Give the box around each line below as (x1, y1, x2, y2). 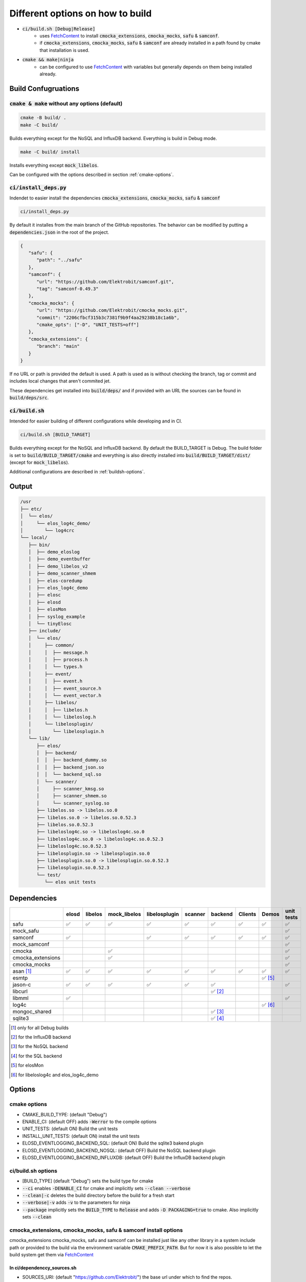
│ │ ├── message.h (28, 649, 88, 655)
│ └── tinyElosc (28, 621, 72, 627)
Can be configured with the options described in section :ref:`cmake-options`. (9, 172, 174, 178)
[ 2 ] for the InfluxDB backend (11, 1034, 71, 1040)
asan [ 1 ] (12, 967, 32, 974)
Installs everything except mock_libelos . (9, 162, 99, 168)
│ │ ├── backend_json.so (36, 764, 104, 770)
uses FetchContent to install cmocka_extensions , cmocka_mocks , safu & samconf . (39, 32, 220, 38)
